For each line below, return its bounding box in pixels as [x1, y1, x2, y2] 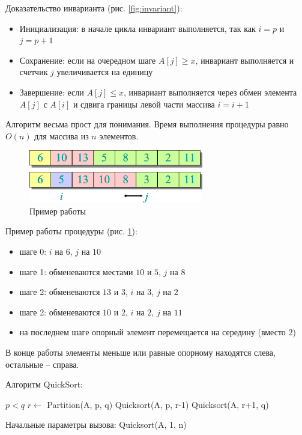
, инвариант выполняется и [195, 53, 294, 66]
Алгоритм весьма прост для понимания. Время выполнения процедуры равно [5, 118, 289, 130]
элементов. [99, 129, 139, 142]
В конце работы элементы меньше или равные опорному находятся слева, [5, 346, 276, 358]
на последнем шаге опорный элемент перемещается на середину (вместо [19, 326, 286, 338]
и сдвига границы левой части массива [73, 97, 215, 110]
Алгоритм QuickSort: [5, 378, 83, 391]
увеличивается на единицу [56, 65, 153, 78]
